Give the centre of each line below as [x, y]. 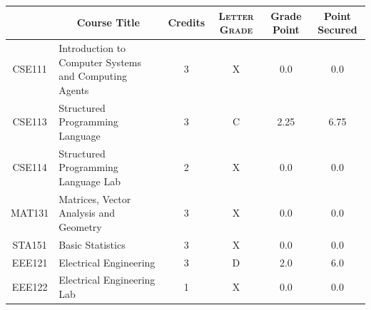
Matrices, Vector [95, 198]
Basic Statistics [92, 244]
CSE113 [30, 122]
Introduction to [92, 47]
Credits [187, 22]
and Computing [93, 76]
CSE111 [30, 69]
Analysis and [87, 213]
